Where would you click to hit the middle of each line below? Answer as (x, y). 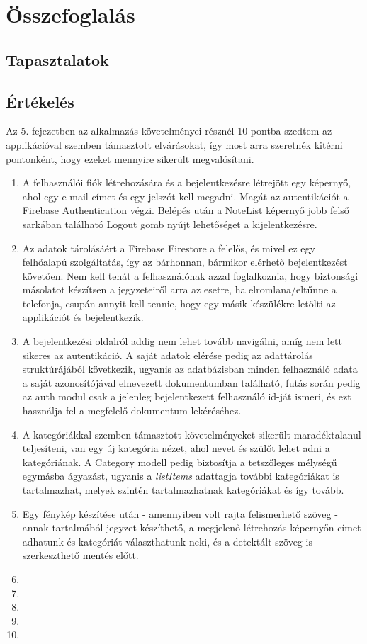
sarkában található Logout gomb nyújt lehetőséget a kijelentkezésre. (170, 224)
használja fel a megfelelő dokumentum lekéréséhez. (132, 411)
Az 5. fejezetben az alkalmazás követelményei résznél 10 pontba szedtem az (169, 131)
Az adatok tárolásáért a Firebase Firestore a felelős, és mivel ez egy (169, 248)
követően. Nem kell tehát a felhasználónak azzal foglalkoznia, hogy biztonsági (190, 275)
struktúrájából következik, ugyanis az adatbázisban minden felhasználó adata (190, 369)
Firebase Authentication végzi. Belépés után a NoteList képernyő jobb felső (186, 210)
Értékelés (40, 101)
